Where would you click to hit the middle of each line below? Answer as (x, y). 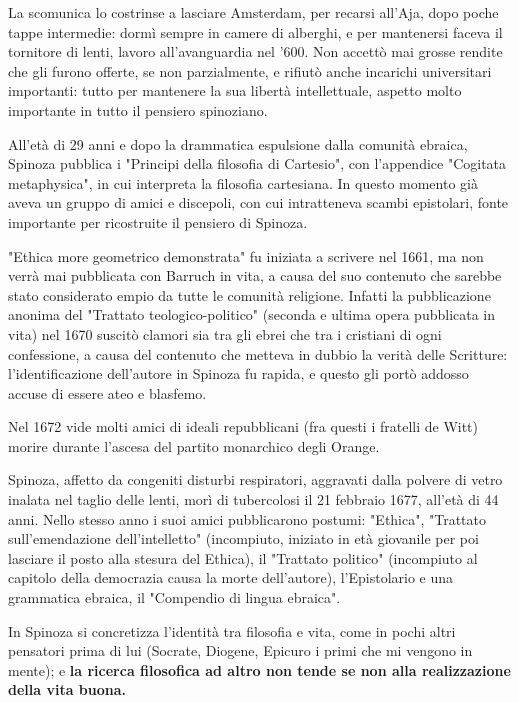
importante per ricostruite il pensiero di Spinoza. (158, 221)
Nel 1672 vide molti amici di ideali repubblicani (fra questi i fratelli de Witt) (243, 426)
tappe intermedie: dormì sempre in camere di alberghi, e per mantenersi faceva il (255, 31)
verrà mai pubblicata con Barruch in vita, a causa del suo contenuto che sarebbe (255, 275)
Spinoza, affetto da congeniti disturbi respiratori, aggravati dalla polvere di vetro (255, 479)
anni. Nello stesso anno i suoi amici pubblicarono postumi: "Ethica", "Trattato (247, 518)
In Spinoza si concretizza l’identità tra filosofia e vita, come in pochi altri (232, 630)
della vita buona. (67, 689)
